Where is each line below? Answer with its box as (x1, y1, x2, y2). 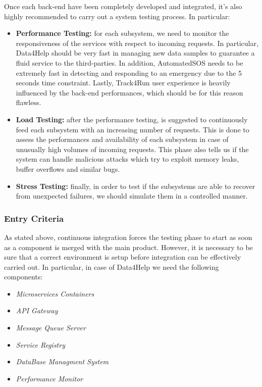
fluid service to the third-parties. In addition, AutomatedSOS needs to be (16, 57, 243, 68)
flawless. (16, 97, 41, 108)
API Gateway (16, 305, 58, 316)
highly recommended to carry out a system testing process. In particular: (4, 11, 230, 21)
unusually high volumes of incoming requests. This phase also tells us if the (16, 143, 249, 154)
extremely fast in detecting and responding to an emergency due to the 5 (16, 67, 242, 78)
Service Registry (16, 339, 65, 350)
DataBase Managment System (16, 356, 109, 367)
